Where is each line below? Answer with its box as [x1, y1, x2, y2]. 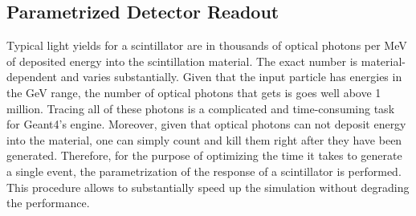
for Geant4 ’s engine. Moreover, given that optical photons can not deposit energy [6, 116, 406, 132]
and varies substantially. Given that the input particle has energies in [60, 68, 402, 85]
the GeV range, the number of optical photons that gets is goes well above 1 [6, 84, 381, 100]
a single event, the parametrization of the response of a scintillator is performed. [6, 162, 402, 179]
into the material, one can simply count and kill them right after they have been [6, 131, 402, 148]
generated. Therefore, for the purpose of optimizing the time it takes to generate [6, 147, 402, 164]
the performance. [6, 194, 90, 211]
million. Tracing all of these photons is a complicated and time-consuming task [6, 100, 395, 116]
